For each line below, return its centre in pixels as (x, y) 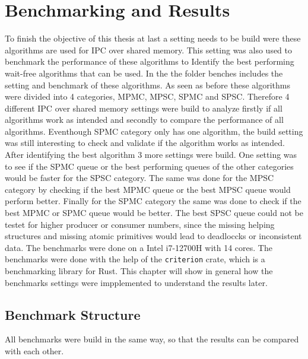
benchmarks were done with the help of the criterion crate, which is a (135, 259)
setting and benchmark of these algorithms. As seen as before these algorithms (148, 85)
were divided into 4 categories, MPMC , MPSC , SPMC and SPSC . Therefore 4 (147, 96)
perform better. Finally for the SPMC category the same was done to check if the (153, 201)
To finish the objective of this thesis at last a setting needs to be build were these (153, 38)
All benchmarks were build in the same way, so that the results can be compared (152, 339)
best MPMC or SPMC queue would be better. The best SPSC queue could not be (154, 213)
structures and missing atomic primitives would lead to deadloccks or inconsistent (153, 236)
